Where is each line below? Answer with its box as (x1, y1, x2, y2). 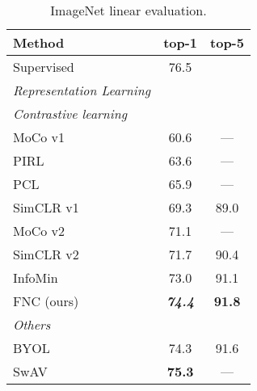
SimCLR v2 (13, 245, 79, 263)
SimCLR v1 (13, 198, 79, 217)
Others (13, 315, 51, 334)
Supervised (13, 57, 74, 76)
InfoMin (13, 268, 58, 287)
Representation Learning (13, 81, 151, 99)
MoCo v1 (13, 128, 65, 146)
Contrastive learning (13, 104, 128, 123)
